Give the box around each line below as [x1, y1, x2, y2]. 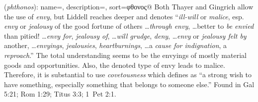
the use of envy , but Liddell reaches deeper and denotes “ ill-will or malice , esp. [4, 11, 244, 21]
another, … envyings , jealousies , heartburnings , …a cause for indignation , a [4, 40, 227, 51]
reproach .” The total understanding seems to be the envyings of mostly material [4, 50, 247, 60]
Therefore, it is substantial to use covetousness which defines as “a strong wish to [4, 69, 252, 80]
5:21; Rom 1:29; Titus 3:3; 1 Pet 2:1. [4, 89, 116, 99]
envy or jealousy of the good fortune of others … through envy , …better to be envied [4, 21, 254, 31]
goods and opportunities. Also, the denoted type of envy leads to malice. [4, 59, 225, 70]
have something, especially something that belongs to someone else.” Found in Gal [4, 79, 255, 89]
